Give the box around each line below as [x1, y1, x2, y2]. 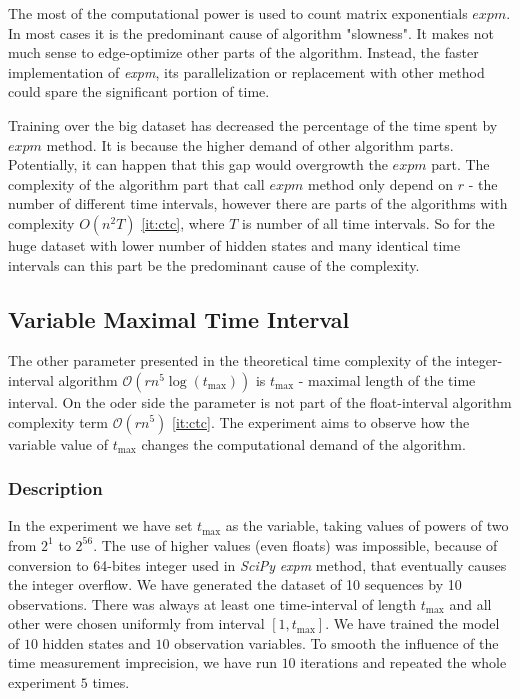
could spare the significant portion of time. [8, 81, 270, 102]
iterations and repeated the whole [300, 652, 507, 673]
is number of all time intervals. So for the [242, 212, 495, 233]
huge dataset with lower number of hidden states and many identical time [8, 234, 461, 255]
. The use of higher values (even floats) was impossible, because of [93, 534, 498, 555]
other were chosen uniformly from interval [8, 613, 265, 634]
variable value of [8, 433, 108, 454]
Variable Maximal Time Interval [8, 303, 350, 334]
